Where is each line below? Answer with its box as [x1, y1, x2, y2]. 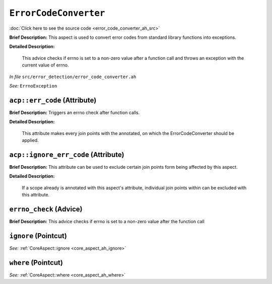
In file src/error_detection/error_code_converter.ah [9, 74, 137, 80]
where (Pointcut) [9, 258, 63, 267]
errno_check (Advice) [9, 204, 83, 214]
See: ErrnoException [9, 83, 57, 89]
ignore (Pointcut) [9, 232, 67, 240]
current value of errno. [22, 62, 69, 68]
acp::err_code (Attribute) [9, 96, 97, 104]
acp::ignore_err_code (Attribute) [9, 150, 124, 159]
